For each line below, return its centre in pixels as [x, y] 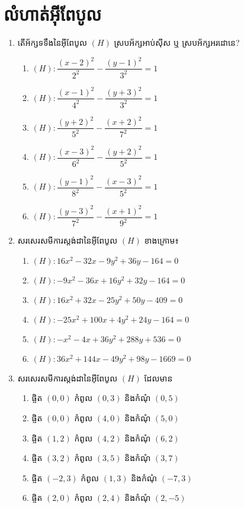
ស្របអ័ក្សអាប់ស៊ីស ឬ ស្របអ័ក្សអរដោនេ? [177, 42]
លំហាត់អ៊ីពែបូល [53, 14]
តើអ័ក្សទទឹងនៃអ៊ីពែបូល [52, 42]
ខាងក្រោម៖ [161, 240]
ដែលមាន [158, 378]
